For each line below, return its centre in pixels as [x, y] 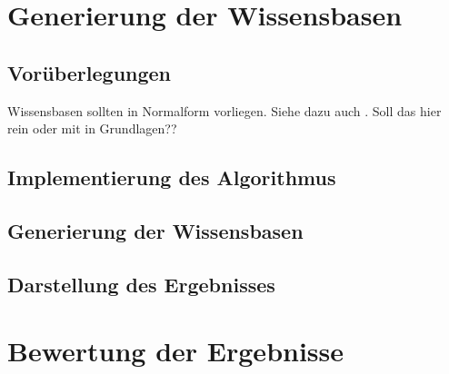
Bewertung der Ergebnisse [176, 351]
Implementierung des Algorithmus [172, 177]
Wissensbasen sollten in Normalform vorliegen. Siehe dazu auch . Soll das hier [224, 110]
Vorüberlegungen [90, 72]
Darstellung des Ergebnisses [141, 284]
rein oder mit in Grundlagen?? [92, 128]
